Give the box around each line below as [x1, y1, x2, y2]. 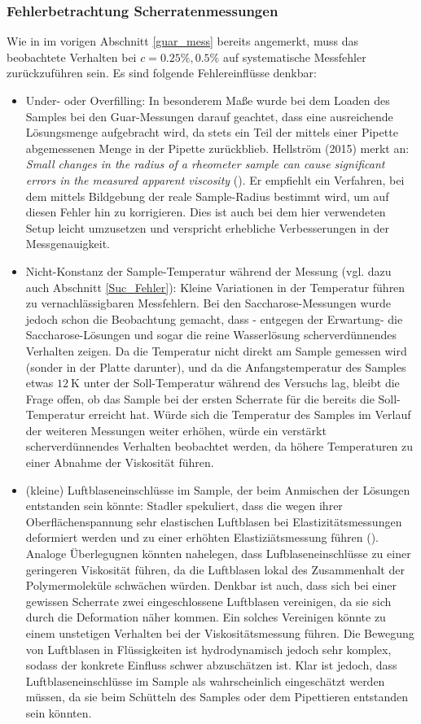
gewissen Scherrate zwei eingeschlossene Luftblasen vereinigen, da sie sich [25, 592, 392, 609]
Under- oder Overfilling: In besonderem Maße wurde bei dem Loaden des [25, 92, 390, 108]
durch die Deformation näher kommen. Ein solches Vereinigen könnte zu [25, 608, 386, 626]
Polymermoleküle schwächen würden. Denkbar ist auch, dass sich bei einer [25, 577, 397, 594]
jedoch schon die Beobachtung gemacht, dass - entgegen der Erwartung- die [25, 310, 403, 327]
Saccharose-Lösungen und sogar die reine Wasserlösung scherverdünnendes [25, 326, 397, 343]
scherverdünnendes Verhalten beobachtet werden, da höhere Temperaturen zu [25, 438, 414, 455]
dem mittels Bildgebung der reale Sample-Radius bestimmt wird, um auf [25, 187, 389, 204]
